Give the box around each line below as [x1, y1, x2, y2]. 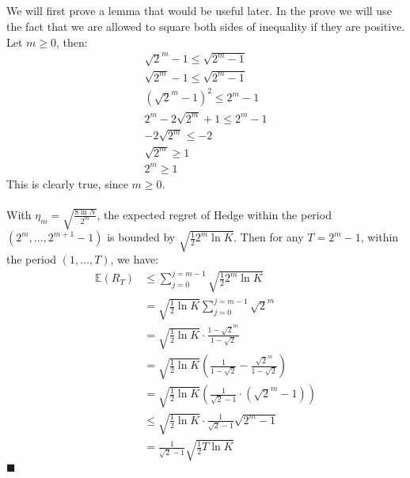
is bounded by [107, 229, 176, 245]
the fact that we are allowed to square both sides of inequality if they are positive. [6, 17, 405, 34]
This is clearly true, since [6, 175, 128, 192]
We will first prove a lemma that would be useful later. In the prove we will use [6, 2, 392, 19]
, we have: [110, 251, 159, 267]
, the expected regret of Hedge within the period [97, 206, 332, 222]
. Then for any [233, 229, 304, 245]
